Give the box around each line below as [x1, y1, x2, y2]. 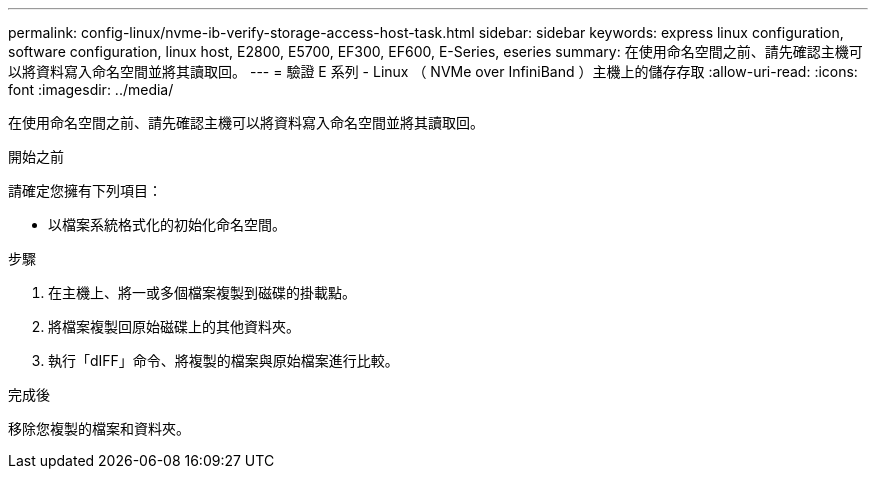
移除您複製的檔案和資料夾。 [8, 420, 190, 437]
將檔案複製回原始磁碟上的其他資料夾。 [48, 318, 300, 335]
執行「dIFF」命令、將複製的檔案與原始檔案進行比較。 [48, 352, 399, 369]
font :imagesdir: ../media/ [8, 81, 174, 98]
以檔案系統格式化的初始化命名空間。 [48, 216, 286, 233]
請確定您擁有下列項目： [8, 182, 162, 199]
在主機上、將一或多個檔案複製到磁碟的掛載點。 [48, 284, 356, 301]
